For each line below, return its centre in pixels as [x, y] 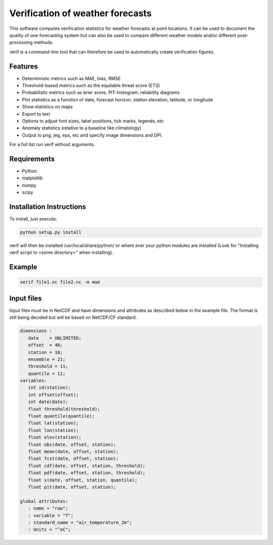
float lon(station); [54, 430]
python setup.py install [51, 232]
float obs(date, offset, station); [72, 444]
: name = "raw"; [48, 508]
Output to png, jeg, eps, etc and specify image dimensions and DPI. [92, 135]
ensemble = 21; [47, 359]
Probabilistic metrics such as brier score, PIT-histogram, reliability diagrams [101, 93]
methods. [43, 43]
